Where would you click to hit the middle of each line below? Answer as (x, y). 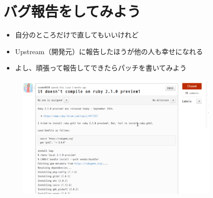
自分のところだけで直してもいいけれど (77, 35)
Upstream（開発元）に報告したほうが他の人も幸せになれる (109, 51)
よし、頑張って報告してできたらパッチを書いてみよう (101, 68)
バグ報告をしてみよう (72, 11)
